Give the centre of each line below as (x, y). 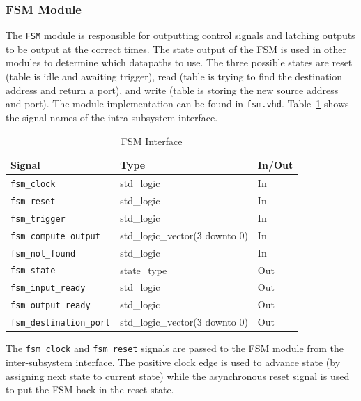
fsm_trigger (38, 219)
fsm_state (33, 271)
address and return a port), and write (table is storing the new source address (172, 90)
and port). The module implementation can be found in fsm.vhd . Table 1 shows (177, 104)
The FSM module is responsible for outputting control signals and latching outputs (180, 35)
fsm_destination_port (61, 323)
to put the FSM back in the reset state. (90, 389)
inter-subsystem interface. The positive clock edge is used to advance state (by (173, 362)
